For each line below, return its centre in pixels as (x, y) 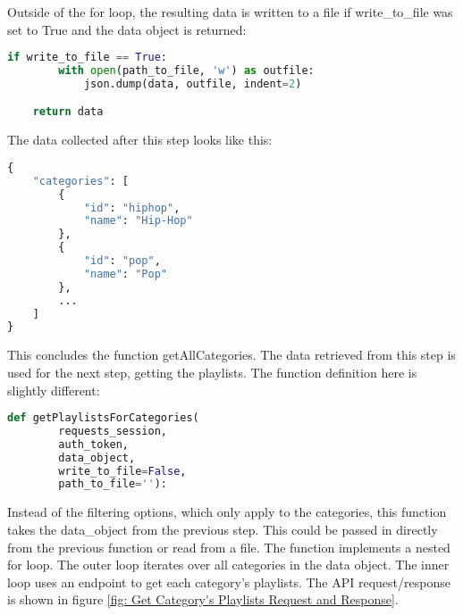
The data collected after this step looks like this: (140, 140)
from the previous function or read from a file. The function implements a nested (229, 547)
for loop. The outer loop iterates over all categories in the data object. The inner (228, 565)
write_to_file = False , (122, 471)
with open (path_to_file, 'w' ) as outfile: (186, 71)
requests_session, (113, 431)
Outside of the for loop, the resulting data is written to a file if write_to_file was (230, 12)
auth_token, (94, 444)
